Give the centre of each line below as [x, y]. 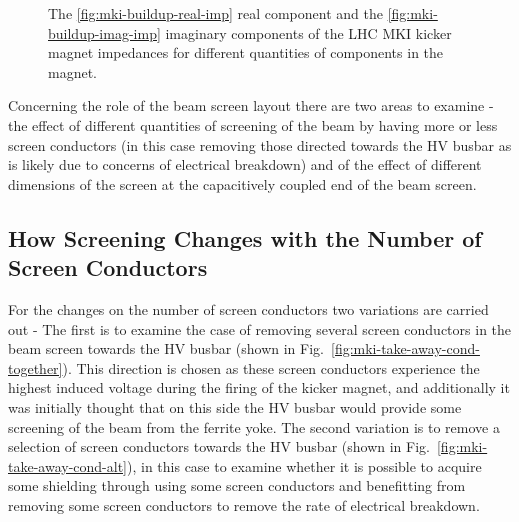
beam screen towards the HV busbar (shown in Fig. [166, 348]
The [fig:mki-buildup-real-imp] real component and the [215, 13]
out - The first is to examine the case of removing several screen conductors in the [260, 328]
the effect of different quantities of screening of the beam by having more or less [253, 124]
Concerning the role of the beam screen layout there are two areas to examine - [251, 105]
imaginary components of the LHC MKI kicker [308, 32]
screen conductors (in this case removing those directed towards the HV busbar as [260, 144]
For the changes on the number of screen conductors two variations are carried [248, 308]
